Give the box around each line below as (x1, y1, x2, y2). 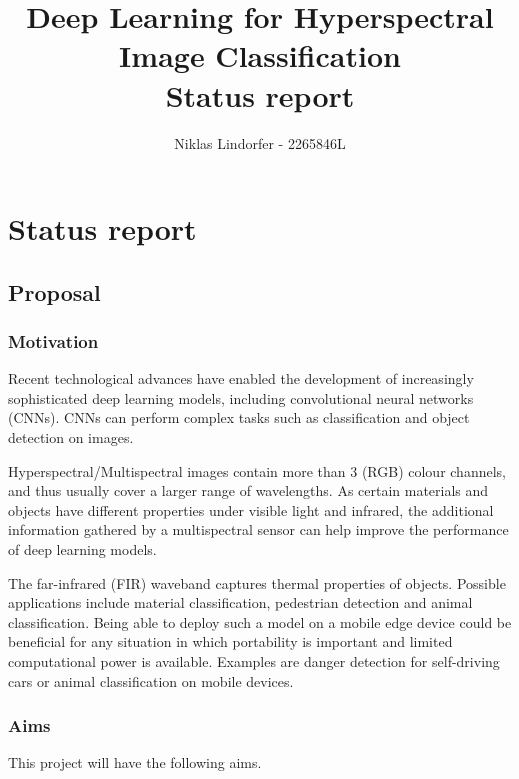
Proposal (8, 276, 101, 307)
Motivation (8, 328, 99, 353)
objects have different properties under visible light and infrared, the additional (8, 499, 494, 520)
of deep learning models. (8, 539, 157, 560)
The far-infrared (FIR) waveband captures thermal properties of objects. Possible (8, 572, 506, 593)
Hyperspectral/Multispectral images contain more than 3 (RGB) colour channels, (8, 460, 506, 481)
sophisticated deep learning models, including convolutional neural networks (8, 387, 474, 408)
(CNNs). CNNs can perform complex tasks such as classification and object (8, 407, 470, 428)
